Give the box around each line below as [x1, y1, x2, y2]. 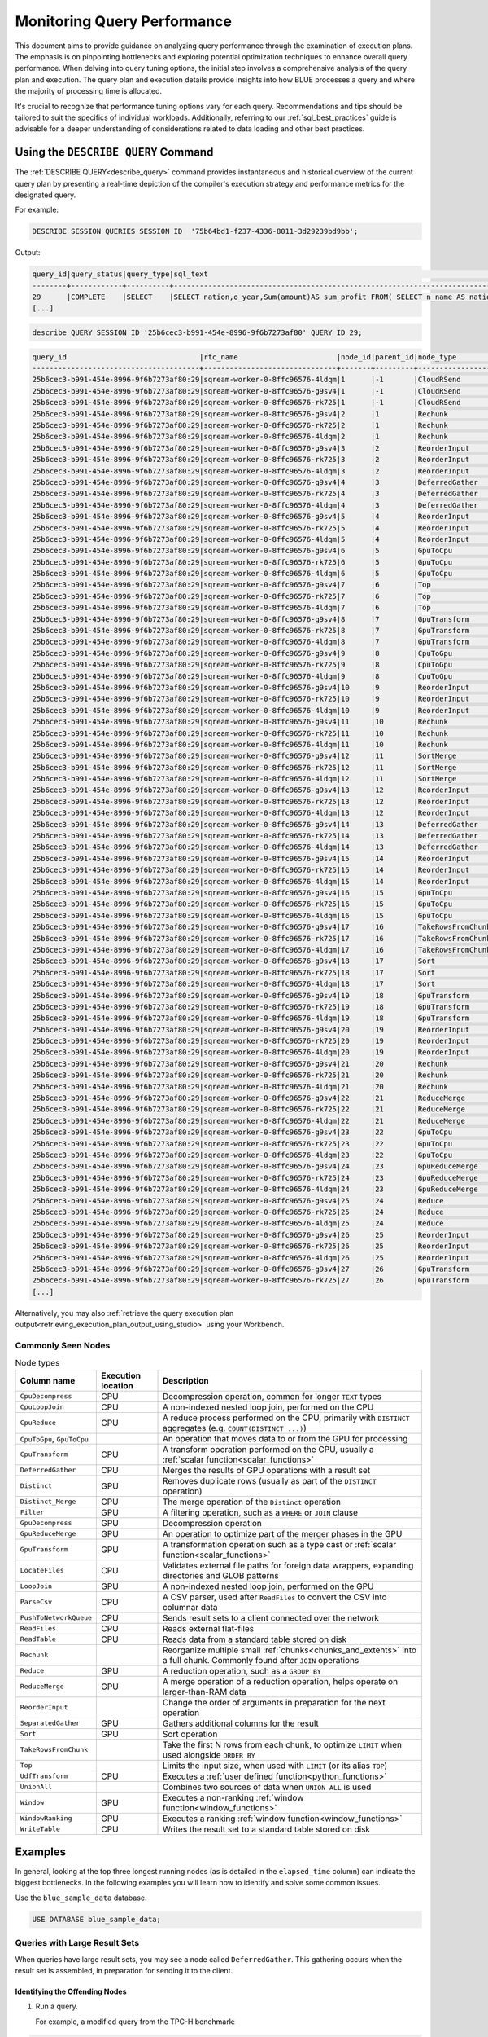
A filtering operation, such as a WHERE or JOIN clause [162, 1507, 358, 1518]
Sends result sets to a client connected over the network [162, 1612, 380, 1623]
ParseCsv [20, 1598, 53, 1607]
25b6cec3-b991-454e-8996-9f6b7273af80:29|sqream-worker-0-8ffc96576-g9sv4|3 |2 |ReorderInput [32, 443, 470, 452]
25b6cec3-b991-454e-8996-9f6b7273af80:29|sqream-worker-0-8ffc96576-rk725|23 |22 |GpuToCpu [32, 1139, 453, 1148]
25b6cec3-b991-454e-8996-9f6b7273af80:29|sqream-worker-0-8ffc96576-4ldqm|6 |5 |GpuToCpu [32, 569, 453, 579]
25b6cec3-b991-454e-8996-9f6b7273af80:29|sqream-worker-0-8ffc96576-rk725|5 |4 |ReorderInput [32, 523, 470, 533]
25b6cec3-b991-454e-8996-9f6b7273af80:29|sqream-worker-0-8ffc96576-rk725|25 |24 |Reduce [32, 1207, 444, 1216]
